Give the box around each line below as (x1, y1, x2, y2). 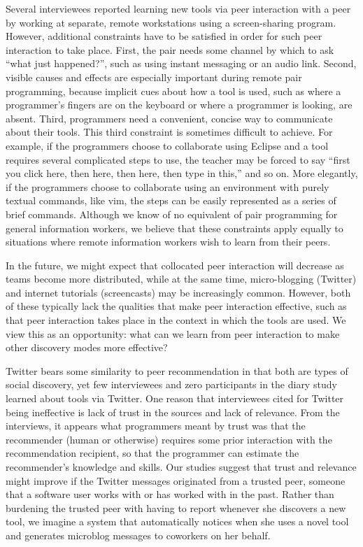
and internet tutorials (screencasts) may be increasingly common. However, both (6, 285, 351, 299)
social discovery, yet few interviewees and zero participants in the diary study (6, 377, 337, 392)
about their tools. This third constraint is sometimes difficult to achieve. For (6, 125, 333, 139)
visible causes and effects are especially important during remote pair (6, 69, 302, 84)
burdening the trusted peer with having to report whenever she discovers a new (6, 500, 346, 515)
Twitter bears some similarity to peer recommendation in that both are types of (6, 363, 348, 378)
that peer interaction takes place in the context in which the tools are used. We (6, 313, 346, 327)
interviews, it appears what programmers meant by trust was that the (6, 418, 306, 433)
